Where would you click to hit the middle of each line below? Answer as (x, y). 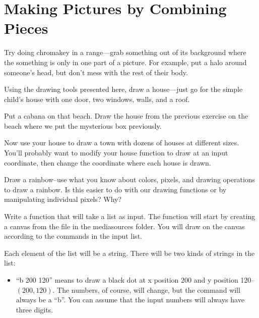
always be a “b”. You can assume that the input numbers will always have (130, 300)
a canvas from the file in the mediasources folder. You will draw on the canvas (124, 226)
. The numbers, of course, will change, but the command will (146, 289)
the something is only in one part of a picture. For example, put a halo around (125, 62)
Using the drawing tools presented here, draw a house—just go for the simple (123, 89)
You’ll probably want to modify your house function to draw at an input (116, 153)
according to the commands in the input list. (73, 236)
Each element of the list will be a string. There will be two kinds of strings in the (129, 253)
